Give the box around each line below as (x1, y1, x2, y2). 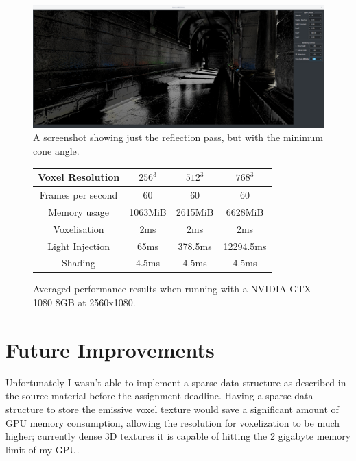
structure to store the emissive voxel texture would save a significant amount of (5, 401, 339, 416)
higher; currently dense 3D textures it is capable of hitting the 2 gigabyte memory (5, 429, 351, 443)
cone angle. (33, 144, 80, 158)
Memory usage (48, 204, 109, 219)
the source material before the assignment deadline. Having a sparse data (5, 388, 313, 403)
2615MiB (176, 204, 214, 219)
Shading (62, 256, 96, 270)
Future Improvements (5, 335, 215, 363)
